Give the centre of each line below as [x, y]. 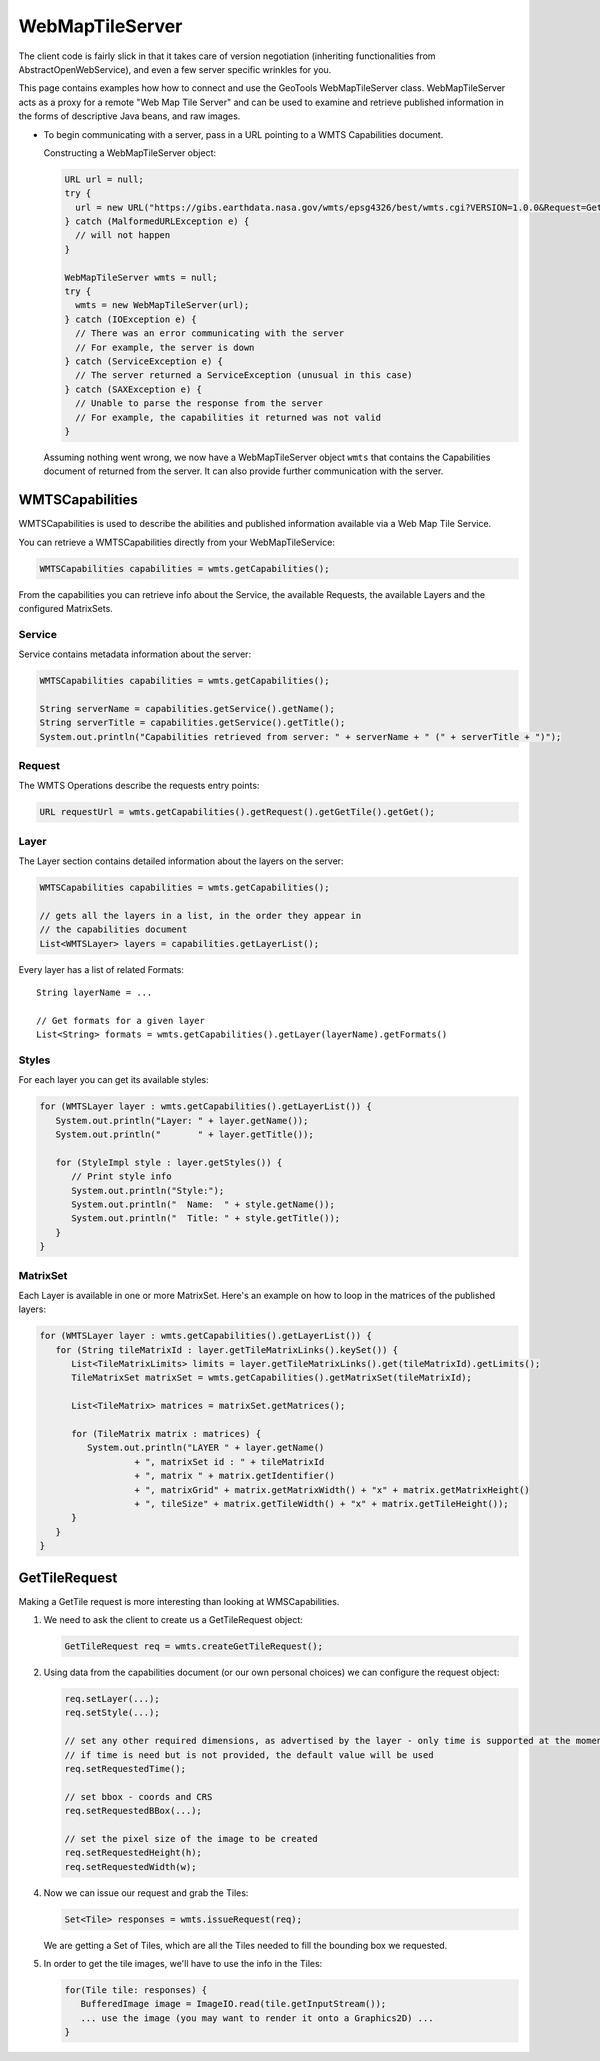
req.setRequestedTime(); [125, 1768]
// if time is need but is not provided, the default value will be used [249, 1754]
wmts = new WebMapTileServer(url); [162, 305]
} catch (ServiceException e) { [144, 361]
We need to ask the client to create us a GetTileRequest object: [173, 1620]
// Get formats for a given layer [120, 1020]
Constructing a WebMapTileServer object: [130, 152]
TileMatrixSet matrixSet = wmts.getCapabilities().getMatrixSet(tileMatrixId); [271, 1378]
